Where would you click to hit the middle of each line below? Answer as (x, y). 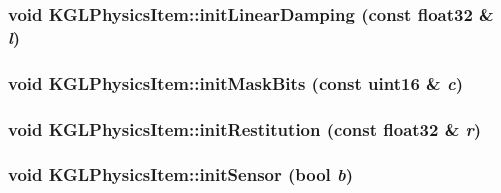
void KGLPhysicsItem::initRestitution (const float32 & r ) (245, 128)
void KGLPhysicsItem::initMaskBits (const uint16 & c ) (236, 82)
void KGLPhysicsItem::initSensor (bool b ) (181, 174)
